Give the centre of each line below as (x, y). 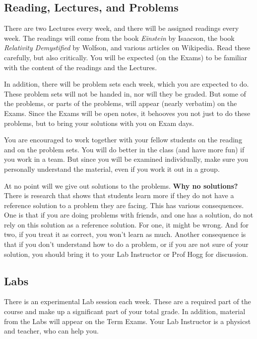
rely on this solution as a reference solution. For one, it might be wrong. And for (127, 224)
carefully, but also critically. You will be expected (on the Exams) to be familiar (126, 57)
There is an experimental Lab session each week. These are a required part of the (128, 301)
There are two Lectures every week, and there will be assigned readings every (122, 28)
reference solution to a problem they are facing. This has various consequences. (124, 205)
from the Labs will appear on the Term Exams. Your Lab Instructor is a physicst (128, 321)
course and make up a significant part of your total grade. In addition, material (125, 311)
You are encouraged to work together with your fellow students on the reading (123, 140)
